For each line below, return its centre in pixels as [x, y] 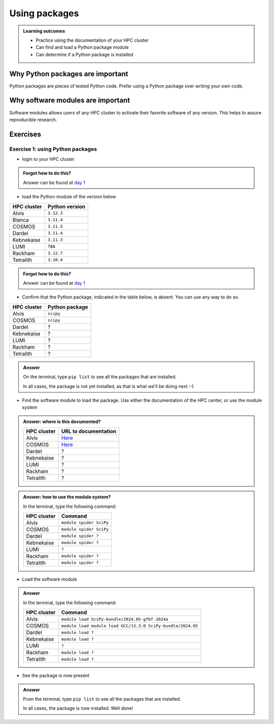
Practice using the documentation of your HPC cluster [92, 40]
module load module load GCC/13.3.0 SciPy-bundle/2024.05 [130, 626]
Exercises [25, 134]
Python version [66, 206]
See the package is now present [56, 676]
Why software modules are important [70, 100]
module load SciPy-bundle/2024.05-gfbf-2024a [115, 619]
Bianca [21, 220]
